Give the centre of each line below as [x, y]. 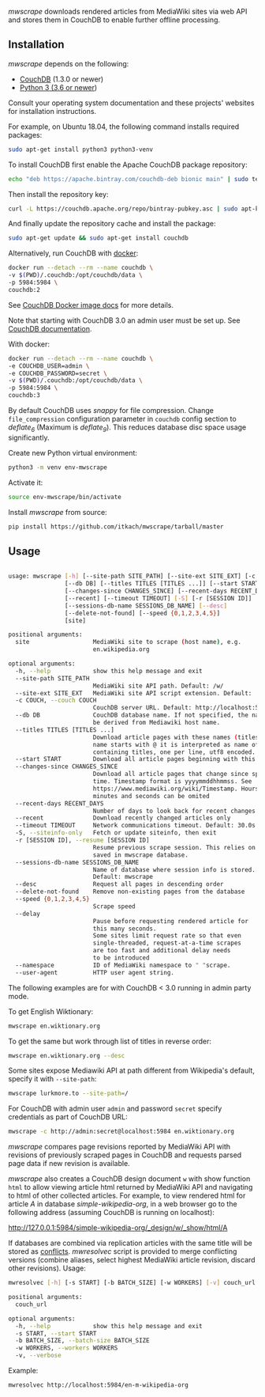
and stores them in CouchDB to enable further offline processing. [114, 20]
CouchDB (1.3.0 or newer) [62, 79]
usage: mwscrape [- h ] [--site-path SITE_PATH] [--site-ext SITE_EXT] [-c [132, 577]
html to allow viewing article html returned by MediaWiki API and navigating [131, 1187]
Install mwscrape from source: [58, 512]
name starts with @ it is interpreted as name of [176, 744]
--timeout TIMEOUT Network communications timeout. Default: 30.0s [136, 826]
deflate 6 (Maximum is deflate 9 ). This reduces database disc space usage [127, 428]
